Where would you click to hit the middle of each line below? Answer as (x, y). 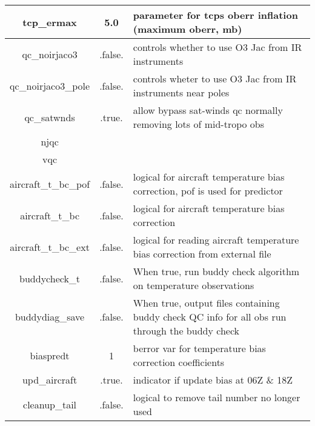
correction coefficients (179, 362)
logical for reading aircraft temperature (216, 240)
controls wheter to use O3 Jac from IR (215, 78)
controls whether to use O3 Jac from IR (217, 47)
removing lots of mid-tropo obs (199, 124)
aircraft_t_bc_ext (50, 247)
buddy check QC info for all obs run (210, 317)
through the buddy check (186, 331)
